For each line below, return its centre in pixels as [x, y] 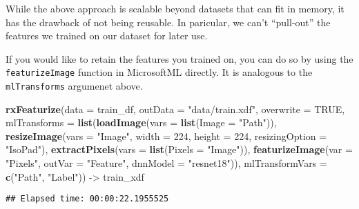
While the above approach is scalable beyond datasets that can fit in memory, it [175, 8]
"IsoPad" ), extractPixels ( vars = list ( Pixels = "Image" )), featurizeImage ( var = [179, 149]
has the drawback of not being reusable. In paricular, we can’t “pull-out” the [168, 22]
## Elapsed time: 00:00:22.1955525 [87, 199]
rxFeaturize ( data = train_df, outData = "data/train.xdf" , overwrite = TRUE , [175, 109]
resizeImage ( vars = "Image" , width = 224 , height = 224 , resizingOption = [166, 136]
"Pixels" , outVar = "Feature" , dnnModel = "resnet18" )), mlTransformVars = [166, 163]
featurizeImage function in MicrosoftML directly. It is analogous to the [159, 72]
